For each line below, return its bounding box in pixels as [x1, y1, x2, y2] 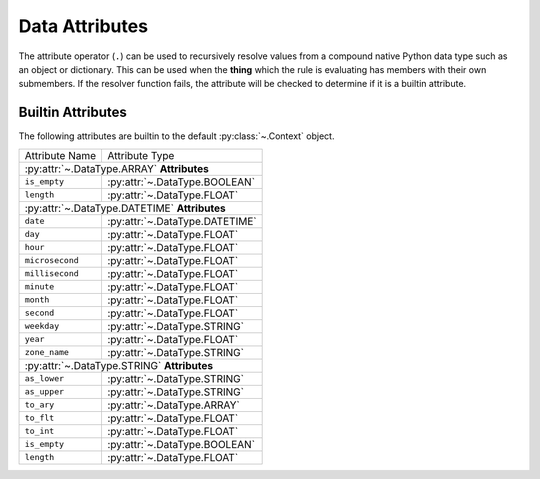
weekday [24, 321, 60, 332]
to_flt [24, 413, 55, 424]
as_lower [24, 373, 65, 384]
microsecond [24, 255, 79, 266]
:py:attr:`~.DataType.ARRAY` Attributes [24, 161, 209, 175]
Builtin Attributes [18, 104, 127, 121]
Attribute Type [107, 148, 175, 162]
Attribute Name [24, 148, 97, 162]
